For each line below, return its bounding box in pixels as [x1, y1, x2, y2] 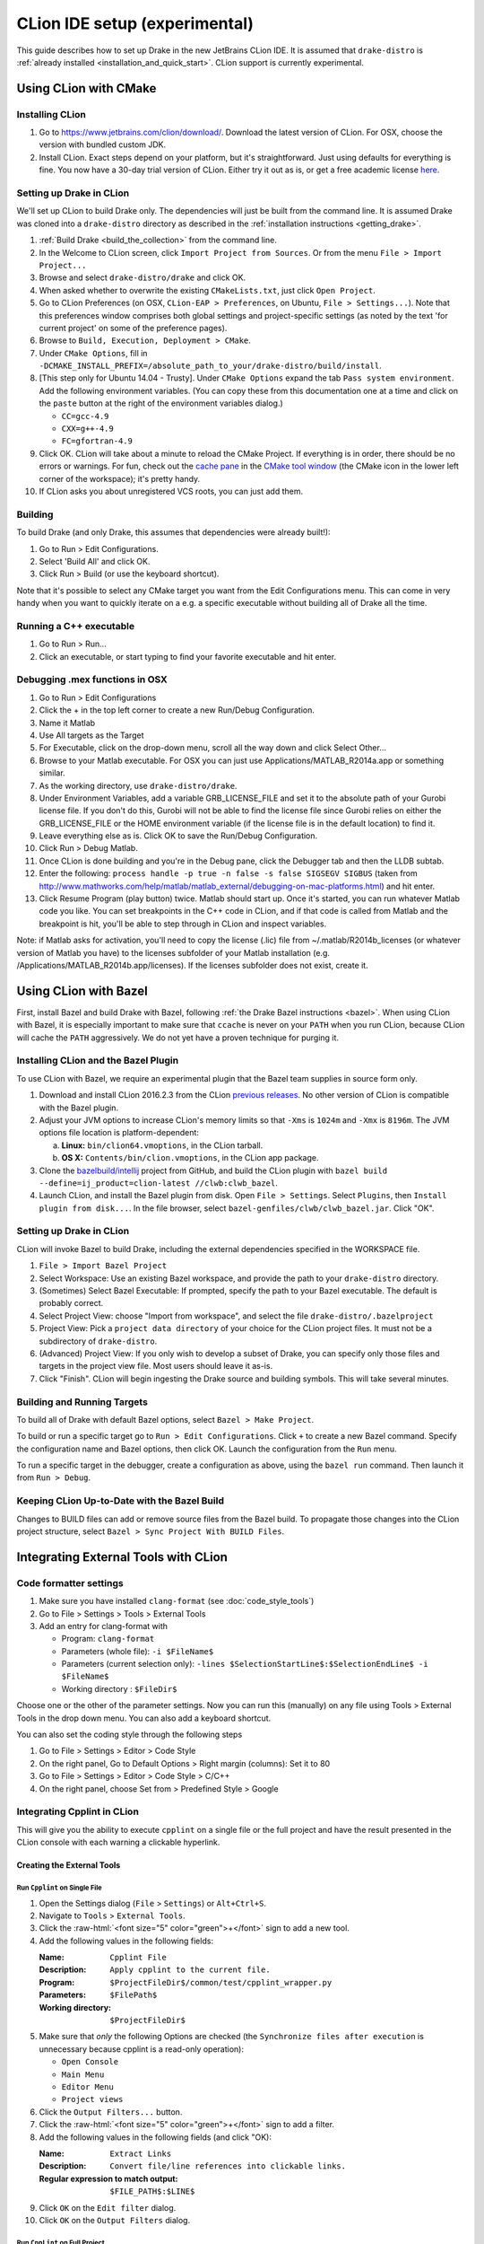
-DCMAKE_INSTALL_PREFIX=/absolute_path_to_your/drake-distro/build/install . [39, 360, 382, 372]
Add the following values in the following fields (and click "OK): [39, 2132, 272, 2143]
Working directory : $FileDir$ [61, 1683, 177, 1694]
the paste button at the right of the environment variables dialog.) [39, 398, 284, 408]
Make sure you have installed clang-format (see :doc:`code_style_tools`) [39, 1596, 315, 1607]
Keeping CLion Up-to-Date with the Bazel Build [16, 1495, 224, 1507]
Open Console [61, 2056, 119, 2067]
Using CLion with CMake [16, 81, 157, 96]
